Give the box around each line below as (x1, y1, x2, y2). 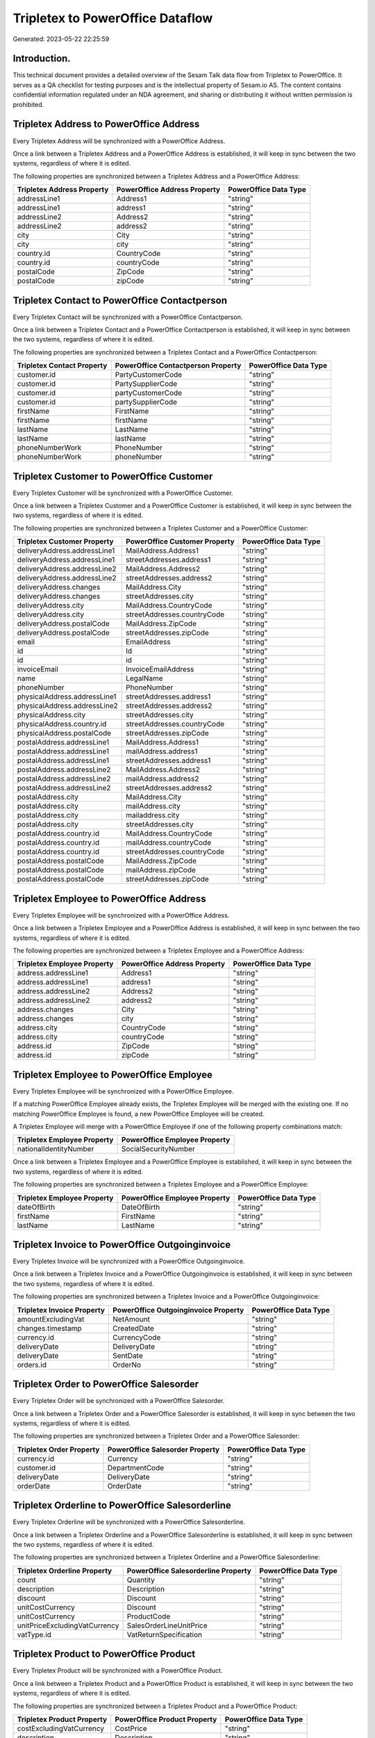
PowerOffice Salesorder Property (107, 1445, 220, 1454)
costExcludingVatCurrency (17, 1723, 104, 1733)
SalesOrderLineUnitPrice (126, 1621, 208, 1630)
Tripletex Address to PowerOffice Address (12, 118, 200, 130)
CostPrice (115, 1723, 147, 1733)
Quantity (126, 1575, 156, 1584)
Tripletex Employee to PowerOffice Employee (12, 1069, 213, 1080)
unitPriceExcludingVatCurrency (17, 1621, 119, 1630)
